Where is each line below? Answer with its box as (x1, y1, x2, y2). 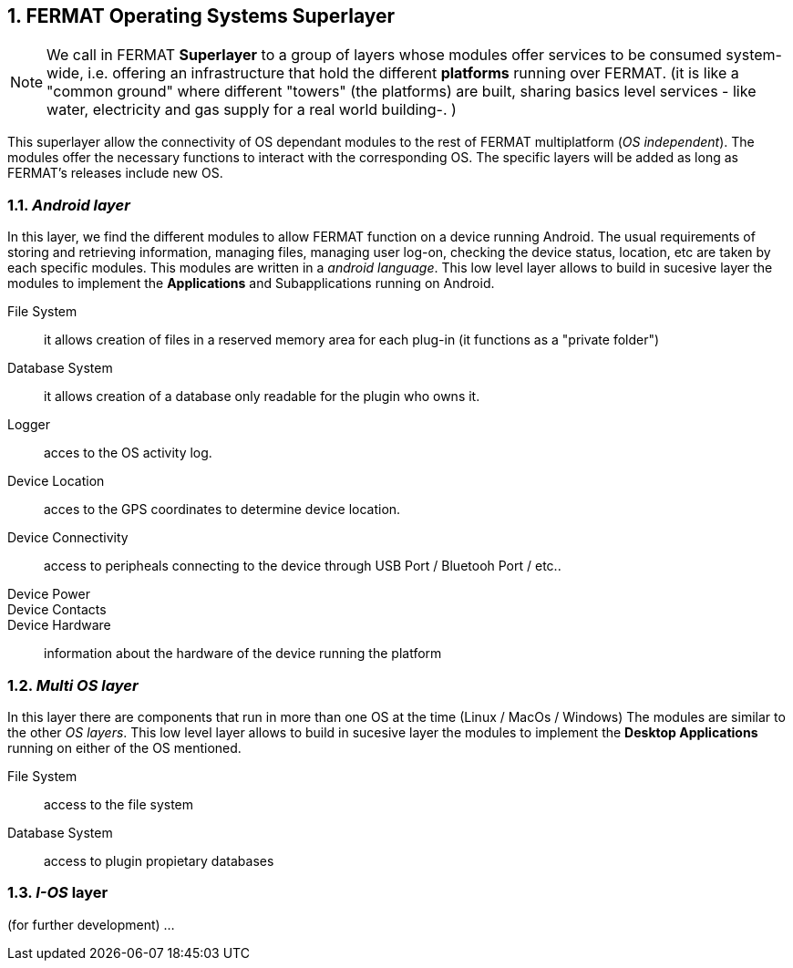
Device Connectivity (7, 530, 129, 546)
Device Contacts (7, 602, 107, 618)
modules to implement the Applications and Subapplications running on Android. (7, 275, 495, 292)
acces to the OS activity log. (44, 445, 212, 461)
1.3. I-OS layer (7, 883, 108, 902)
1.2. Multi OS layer (7, 675, 139, 695)
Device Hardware (7, 617, 111, 633)
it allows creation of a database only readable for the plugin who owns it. (44, 388, 480, 405)
